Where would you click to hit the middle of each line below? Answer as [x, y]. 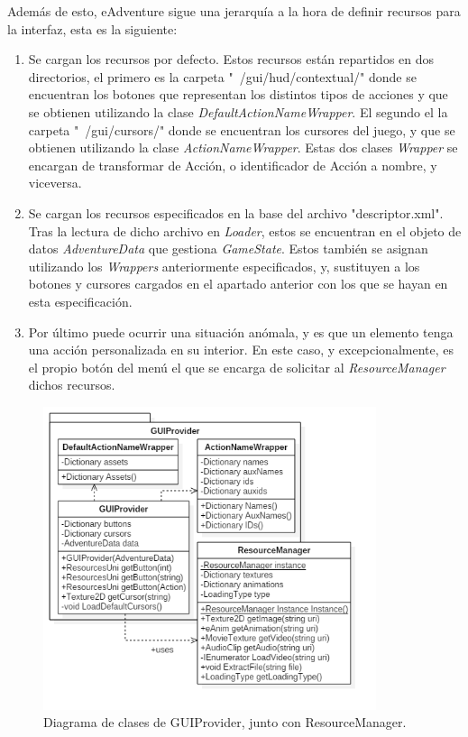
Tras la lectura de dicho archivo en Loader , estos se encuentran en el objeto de [245, 230]
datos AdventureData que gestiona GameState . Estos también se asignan [228, 249]
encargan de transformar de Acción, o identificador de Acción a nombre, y [233, 165]
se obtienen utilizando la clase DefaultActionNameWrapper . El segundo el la [238, 111]
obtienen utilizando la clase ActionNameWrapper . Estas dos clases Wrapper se [243, 147]
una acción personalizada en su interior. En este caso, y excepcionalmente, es [241, 350]
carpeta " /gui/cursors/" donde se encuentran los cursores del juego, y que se [242, 129]
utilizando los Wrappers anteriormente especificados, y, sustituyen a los [224, 266]
